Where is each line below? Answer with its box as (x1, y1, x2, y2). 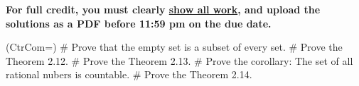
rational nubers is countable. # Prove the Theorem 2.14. (6, 67, 252, 82)
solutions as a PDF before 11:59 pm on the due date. (6, 16, 272, 30)
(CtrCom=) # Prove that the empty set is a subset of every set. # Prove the (6, 39, 343, 54)
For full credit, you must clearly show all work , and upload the (6, 2, 321, 16)
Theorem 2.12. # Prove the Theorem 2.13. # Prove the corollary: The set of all (6, 53, 353, 68)
